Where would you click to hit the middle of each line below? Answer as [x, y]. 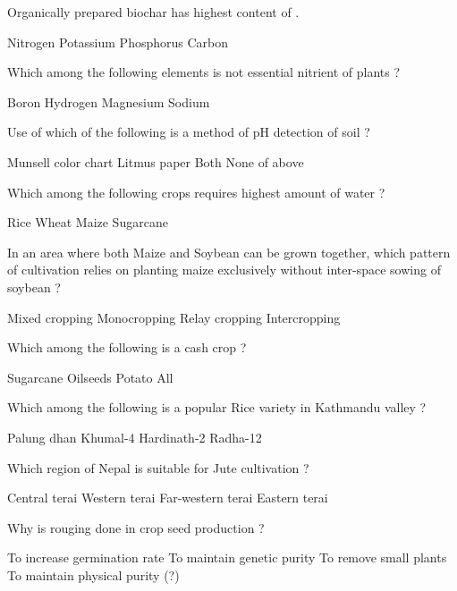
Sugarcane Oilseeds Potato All [90, 377]
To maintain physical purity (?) [93, 574]
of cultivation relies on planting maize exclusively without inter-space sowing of [224, 270]
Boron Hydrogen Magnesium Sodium [109, 101]
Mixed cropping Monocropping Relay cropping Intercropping [174, 317]
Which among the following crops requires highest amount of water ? [196, 192]
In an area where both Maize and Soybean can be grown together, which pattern [229, 252]
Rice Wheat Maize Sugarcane [88, 222]
